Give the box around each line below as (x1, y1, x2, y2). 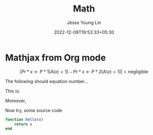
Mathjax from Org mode (5, 52, 106, 63)
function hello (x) (5, 117, 43, 122)
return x (14, 121, 32, 126)
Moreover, (5, 97, 26, 103)
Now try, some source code (5, 107, 62, 113)
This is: (5, 88, 20, 94)
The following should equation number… (5, 78, 88, 84)
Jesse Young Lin (66, 19, 101, 25)
